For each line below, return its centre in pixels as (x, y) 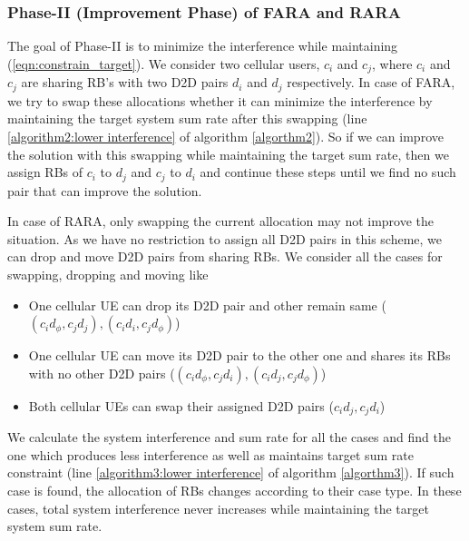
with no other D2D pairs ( (102, 373)
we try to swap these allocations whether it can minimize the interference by (220, 100)
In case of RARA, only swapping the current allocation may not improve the (221, 221)
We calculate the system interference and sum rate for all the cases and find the (229, 437)
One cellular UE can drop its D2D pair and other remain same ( (207, 305)
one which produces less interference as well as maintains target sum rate (210, 454)
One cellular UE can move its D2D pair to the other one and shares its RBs (239, 355)
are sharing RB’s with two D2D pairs (125, 82)
